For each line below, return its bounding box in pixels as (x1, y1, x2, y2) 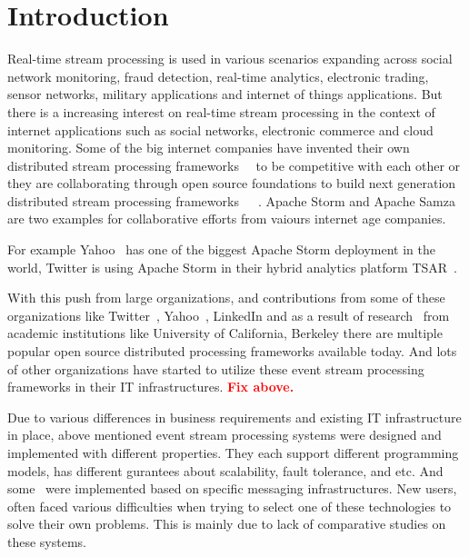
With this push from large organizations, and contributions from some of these (7, 288, 445, 307)
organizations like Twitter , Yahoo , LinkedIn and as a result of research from (7, 305, 450, 324)
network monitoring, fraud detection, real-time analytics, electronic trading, (7, 66, 429, 85)
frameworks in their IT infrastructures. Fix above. (7, 377, 294, 396)
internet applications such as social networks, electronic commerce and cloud (7, 120, 434, 139)
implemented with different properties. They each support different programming (7, 443, 459, 462)
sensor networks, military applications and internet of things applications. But (7, 85, 443, 104)
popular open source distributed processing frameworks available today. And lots (7, 342, 457, 361)
